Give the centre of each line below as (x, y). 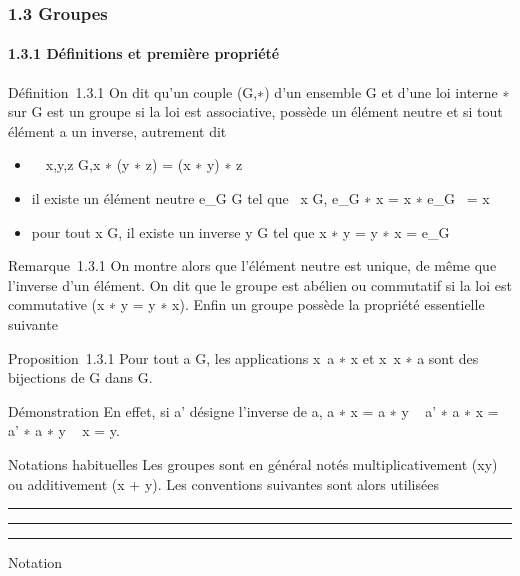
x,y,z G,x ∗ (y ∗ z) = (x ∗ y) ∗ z (144, 164)
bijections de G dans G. (80, 377)
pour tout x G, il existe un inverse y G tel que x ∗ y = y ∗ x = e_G (240, 231)
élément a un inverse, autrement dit (117, 130)
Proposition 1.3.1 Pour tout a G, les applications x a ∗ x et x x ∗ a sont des (243, 357)
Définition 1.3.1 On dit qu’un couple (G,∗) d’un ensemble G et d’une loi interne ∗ (259, 91)
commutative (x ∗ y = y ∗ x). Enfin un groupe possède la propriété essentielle (246, 304)
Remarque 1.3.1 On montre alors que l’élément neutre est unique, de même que (252, 265)
